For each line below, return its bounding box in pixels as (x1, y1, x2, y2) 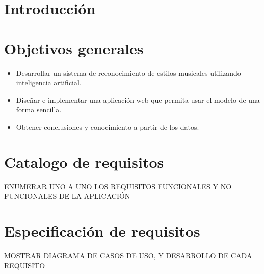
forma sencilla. (16, 104, 62, 115)
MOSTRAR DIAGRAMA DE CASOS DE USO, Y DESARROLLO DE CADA (4, 250, 252, 260)
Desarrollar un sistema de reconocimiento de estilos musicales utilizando (16, 67, 241, 78)
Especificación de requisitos (4, 220, 200, 241)
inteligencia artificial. (16, 77, 82, 88)
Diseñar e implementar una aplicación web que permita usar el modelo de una (16, 94, 260, 105)
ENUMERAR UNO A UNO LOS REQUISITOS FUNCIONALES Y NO (4, 180, 232, 191)
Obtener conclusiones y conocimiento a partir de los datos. (16, 121, 199, 132)
